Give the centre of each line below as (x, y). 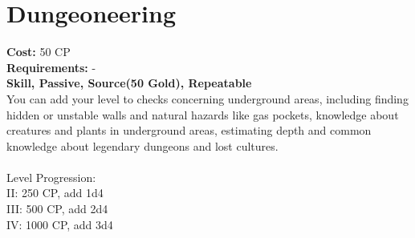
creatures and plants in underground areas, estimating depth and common (189, 130)
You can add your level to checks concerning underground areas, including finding (207, 98)
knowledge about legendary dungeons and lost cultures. (142, 145)
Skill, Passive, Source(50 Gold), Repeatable (129, 83)
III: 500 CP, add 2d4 (57, 209)
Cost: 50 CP (39, 52)
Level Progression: (51, 177)
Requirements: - (51, 67)
